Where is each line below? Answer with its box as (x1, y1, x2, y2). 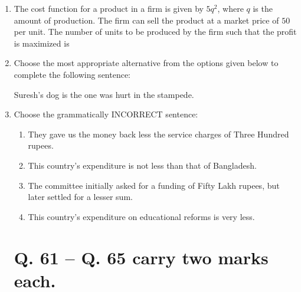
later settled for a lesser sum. (28, 191, 133, 203)
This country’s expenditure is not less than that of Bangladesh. (28, 159, 257, 171)
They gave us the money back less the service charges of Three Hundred (28, 127, 289, 140)
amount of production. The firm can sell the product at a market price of (14, 14, 279, 26)
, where (217, 2, 244, 14)
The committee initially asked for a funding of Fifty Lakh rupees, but (28, 179, 280, 191)
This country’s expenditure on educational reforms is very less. (28, 210, 255, 222)
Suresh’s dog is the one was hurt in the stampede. (14, 88, 194, 100)
